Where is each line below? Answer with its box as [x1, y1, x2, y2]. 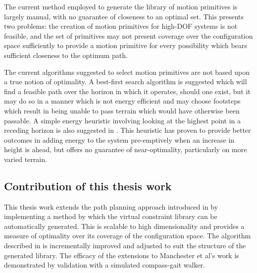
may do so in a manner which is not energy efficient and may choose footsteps [4, 96, 241, 106]
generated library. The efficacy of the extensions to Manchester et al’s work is [4, 250, 239, 260]
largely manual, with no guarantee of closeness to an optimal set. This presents [4, 11, 244, 21]
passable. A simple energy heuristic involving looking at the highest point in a [4, 115, 241, 125]
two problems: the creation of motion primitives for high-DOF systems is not [4, 21, 238, 31]
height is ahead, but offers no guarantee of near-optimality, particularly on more [4, 144, 247, 155]
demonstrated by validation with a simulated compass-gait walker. [4, 260, 205, 270]
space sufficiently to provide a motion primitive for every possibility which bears [4, 40, 247, 51]
